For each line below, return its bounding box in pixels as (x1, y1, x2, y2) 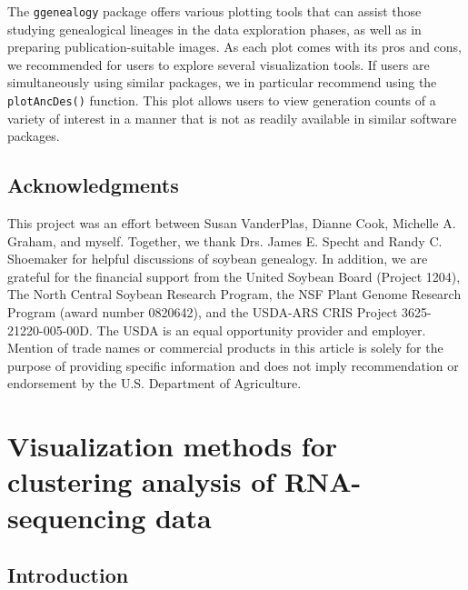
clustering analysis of (7, 463, 275, 500)
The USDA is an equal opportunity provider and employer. (96, 320, 426, 339)
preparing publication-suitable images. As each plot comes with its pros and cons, (7, 37, 462, 56)
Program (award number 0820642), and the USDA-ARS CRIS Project (7, 303, 398, 322)
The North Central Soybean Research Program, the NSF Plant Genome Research (7, 285, 462, 304)
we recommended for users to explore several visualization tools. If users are (7, 55, 430, 74)
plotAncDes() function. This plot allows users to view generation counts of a (7, 91, 436, 110)
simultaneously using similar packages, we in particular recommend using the (7, 73, 437, 92)
